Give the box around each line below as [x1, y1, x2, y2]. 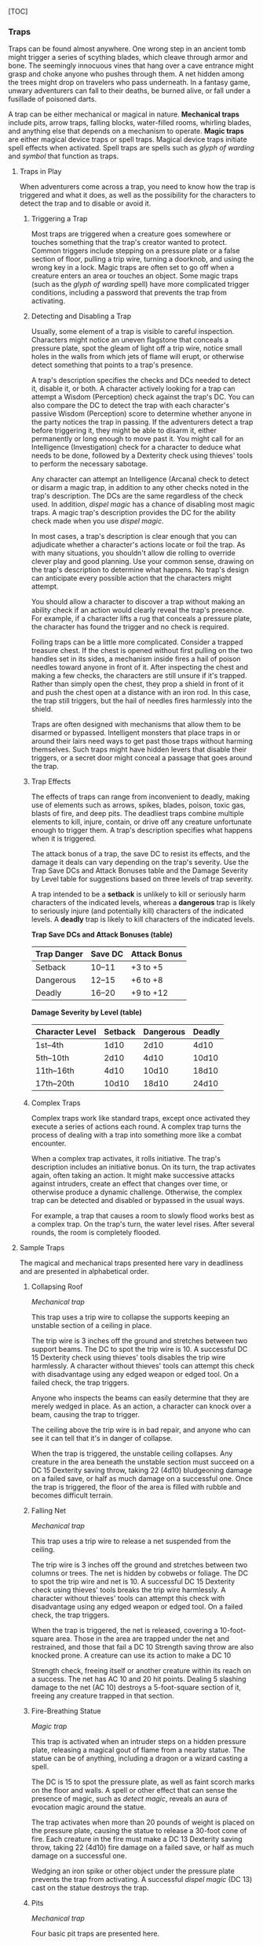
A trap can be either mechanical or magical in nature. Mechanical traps [8, 109, 239, 119]
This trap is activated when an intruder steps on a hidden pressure [31, 1737, 247, 1746]
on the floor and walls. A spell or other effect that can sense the [31, 1786, 238, 1795]
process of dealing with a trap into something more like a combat [31, 1130, 242, 1140]
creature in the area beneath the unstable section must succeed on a [31, 1457, 255, 1467]
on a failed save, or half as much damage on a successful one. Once [31, 1474, 254, 1483]
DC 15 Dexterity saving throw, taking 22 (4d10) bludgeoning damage [31, 1465, 253, 1475]
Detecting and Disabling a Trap [31, 311, 132, 321]
